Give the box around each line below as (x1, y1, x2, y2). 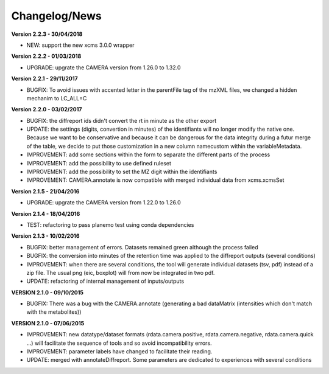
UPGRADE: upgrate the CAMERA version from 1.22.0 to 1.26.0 (26, 199, 181, 206)
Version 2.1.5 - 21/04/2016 (11, 187, 80, 195)
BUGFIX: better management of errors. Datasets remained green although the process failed (26, 243, 258, 251)
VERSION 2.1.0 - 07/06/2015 (11, 319, 85, 327)
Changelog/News (11, 9, 102, 23)
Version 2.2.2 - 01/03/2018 (11, 52, 82, 60)
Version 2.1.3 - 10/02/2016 (11, 232, 80, 240)
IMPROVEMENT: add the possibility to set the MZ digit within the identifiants (26, 168, 218, 176)
